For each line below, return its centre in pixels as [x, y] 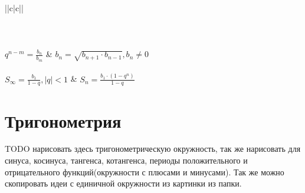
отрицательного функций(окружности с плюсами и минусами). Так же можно [145, 172]
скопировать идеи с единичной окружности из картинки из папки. [123, 183]
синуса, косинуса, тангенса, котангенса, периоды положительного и [126, 160]
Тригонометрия [63, 120]
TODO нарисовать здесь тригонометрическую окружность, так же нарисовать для [153, 149]
